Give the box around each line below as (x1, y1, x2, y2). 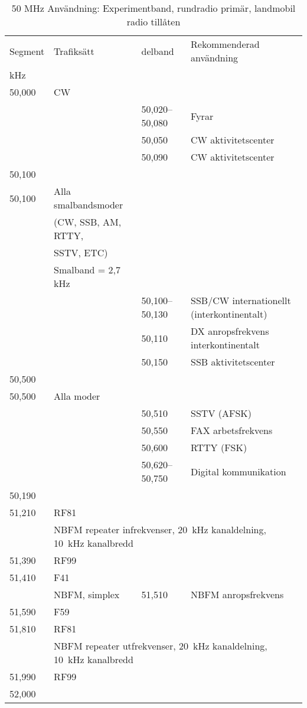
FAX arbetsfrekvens (191, 423, 273, 437)
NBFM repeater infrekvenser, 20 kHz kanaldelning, (54, 523, 266, 536)
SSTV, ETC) (54, 246, 108, 259)
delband (141, 44, 174, 58)
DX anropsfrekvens (191, 324, 269, 338)
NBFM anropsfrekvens (191, 588, 284, 601)
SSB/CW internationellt (191, 293, 291, 307)
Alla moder (54, 389, 100, 403)
